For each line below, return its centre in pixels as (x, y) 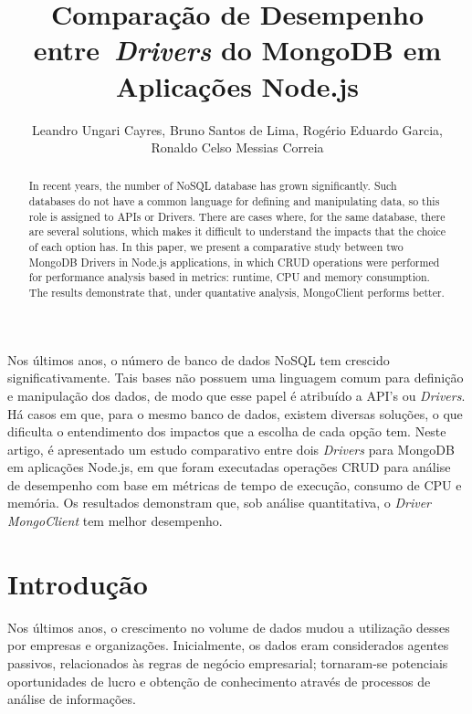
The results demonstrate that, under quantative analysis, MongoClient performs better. (236, 293)
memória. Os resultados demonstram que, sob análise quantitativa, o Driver (220, 503)
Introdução (78, 583)
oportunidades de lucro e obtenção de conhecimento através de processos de (219, 681)
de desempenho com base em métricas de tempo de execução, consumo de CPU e (235, 484)
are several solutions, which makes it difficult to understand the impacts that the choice (237, 231)
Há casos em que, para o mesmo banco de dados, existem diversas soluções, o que (235, 413)
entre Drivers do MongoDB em (237, 50)
